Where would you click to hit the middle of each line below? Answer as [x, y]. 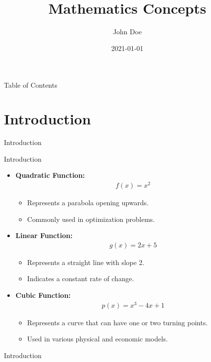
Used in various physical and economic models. [97, 339]
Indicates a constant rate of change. [81, 278]
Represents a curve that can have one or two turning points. [117, 322]
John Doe [127, 32]
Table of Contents [31, 85]
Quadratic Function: [50, 175]
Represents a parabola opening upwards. [88, 202]
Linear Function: [44, 235]
